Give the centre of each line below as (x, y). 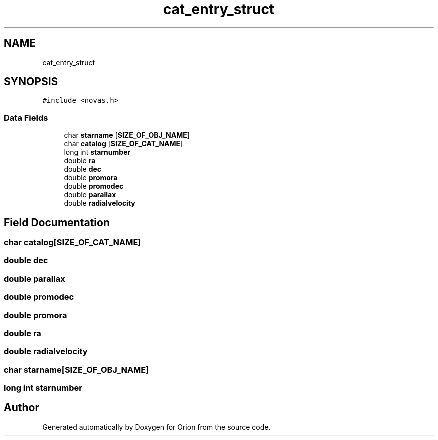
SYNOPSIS (31, 82)
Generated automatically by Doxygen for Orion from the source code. (157, 427)
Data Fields (26, 117)
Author (22, 408)
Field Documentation (57, 222)
